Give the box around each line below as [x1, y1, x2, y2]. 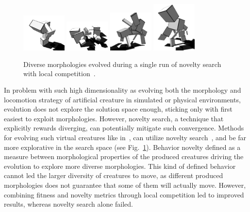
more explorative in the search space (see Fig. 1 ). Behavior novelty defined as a [4, 142, 241, 152]
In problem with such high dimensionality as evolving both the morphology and [4, 85, 241, 95]
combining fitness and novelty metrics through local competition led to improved [4, 189, 244, 199]
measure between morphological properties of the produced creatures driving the [4, 151, 244, 162]
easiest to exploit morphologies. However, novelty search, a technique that [4, 113, 224, 123]
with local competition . [23, 68, 96, 79]
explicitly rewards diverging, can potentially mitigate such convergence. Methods [4, 123, 244, 133]
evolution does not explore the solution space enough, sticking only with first [4, 104, 233, 114]
